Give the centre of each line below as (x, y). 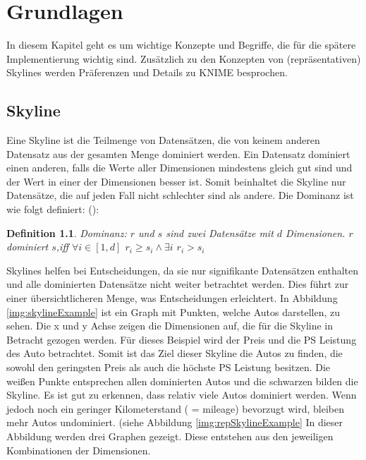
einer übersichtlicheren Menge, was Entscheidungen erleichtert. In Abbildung (172, 298)
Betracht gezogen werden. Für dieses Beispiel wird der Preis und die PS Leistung (182, 339)
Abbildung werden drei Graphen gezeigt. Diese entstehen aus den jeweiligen (170, 436)
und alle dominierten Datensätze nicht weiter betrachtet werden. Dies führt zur (178, 284)
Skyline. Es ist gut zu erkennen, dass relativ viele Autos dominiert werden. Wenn (182, 395)
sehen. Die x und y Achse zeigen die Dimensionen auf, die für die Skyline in (170, 326)
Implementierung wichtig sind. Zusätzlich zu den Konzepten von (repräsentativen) (184, 58)
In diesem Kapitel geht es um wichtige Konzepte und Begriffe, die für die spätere (181, 45)
